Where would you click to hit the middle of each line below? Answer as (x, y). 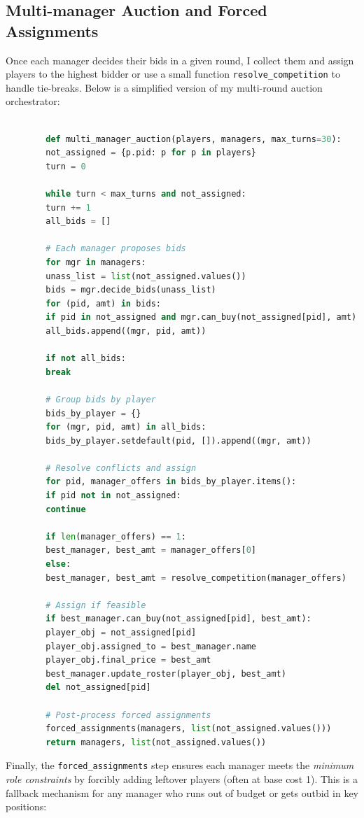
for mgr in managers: (96, 262)
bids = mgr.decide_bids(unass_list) (131, 290)
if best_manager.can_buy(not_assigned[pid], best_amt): (178, 619)
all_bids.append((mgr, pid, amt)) (126, 331)
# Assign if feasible (96, 605)
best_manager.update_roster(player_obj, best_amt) (166, 674)
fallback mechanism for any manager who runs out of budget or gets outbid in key (182, 792)
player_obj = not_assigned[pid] (121, 633)
